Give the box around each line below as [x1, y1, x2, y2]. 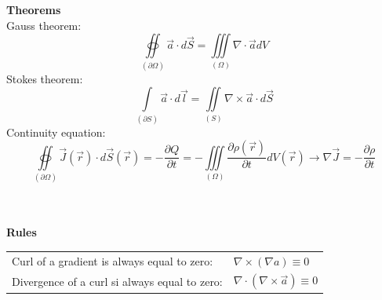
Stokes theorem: [6, 70, 83, 86]
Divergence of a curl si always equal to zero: [12, 273, 223, 289]
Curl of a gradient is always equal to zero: [12, 252, 213, 269]
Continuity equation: [6, 123, 106, 140]
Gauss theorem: [6, 16, 82, 33]
